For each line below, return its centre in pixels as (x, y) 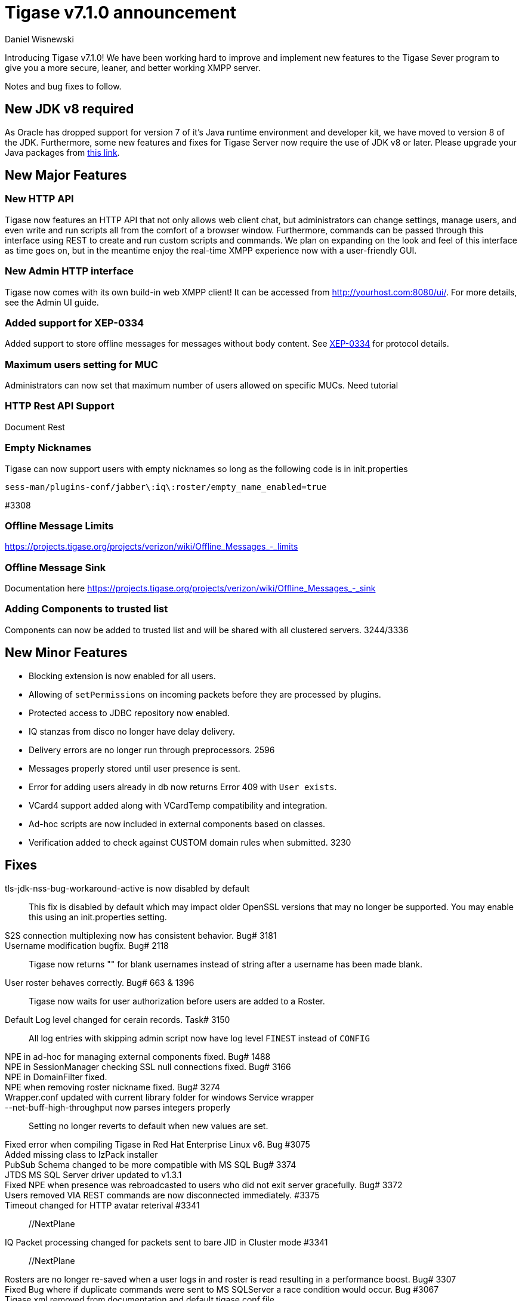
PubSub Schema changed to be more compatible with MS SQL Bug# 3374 (151, 1164)
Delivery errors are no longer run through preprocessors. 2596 (152, 750)
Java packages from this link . (62, 152)
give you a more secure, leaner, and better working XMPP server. (133, 67)
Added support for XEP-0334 (75, 323)
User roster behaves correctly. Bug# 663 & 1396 (100, 982)
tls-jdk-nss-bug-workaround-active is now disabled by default (127, 888)
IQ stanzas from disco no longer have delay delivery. (132, 731)
